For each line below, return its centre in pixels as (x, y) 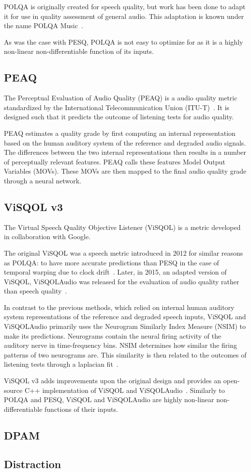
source (13, 390)
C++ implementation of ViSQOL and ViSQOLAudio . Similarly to (125, 390)
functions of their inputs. (81, 409)
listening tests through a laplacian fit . (61, 364)
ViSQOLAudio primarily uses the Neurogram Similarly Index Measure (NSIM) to (125, 326)
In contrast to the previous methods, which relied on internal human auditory (119, 307)
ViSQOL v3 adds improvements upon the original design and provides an (113, 381)
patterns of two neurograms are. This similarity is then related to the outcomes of (125, 354)
